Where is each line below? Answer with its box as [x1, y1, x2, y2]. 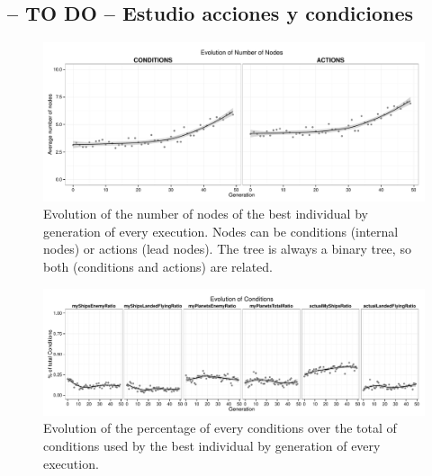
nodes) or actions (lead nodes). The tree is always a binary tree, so [43, 239, 411, 258]
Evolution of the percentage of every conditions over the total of [43, 418, 397, 437]
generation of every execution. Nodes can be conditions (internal [43, 221, 399, 240]
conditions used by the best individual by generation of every [43, 436, 381, 454]
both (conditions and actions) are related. [43, 256, 273, 275]
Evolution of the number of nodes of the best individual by [43, 204, 368, 223]
